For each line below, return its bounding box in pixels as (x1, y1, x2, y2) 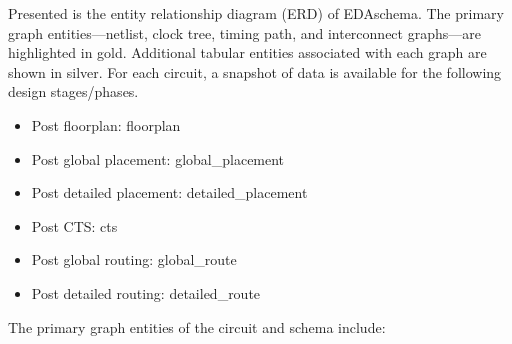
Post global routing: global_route (31, 249, 237, 270)
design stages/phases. (8, 81, 139, 102)
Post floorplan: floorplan (31, 114, 181, 135)
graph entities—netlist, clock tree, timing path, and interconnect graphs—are (8, 22, 481, 43)
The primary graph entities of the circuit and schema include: (8, 316, 386, 337)
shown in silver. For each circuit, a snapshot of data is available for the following (8, 61, 502, 82)
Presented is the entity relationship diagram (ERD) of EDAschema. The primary (8, 3, 504, 23)
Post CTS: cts (31, 215, 118, 236)
